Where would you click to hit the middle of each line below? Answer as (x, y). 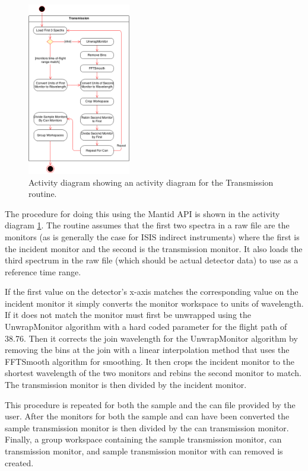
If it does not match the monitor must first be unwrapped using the (128, 315)
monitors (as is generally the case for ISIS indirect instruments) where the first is (152, 236)
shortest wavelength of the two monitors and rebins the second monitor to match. (153, 373)
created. (19, 462)
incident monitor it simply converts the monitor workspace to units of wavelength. (154, 303)
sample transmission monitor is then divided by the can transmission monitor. (147, 427)
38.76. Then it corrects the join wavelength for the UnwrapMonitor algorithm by (151, 338)
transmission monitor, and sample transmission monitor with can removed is (144, 451)
